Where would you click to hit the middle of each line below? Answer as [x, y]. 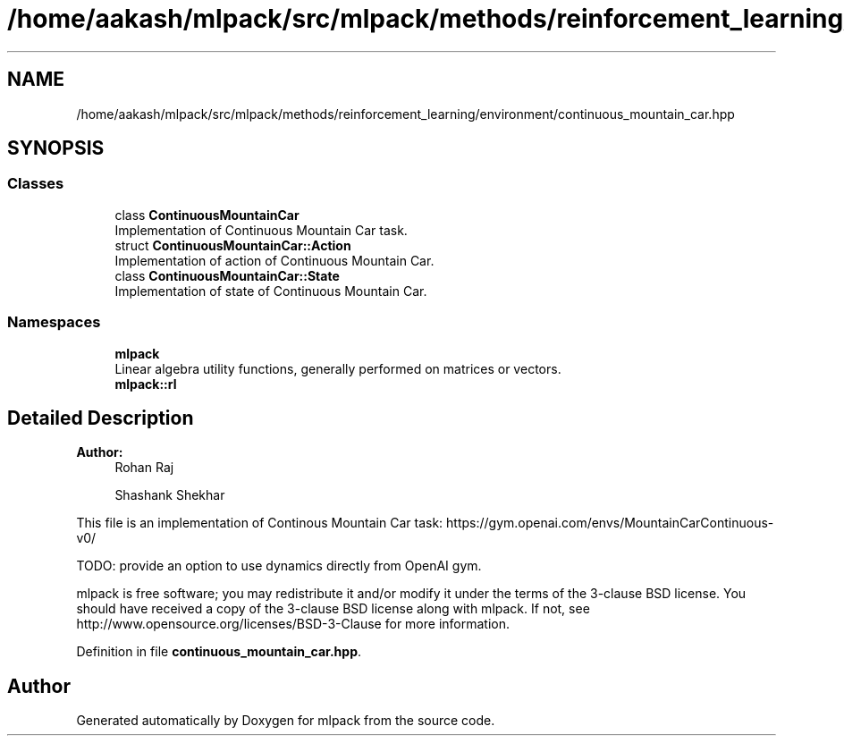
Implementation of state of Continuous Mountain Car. [271, 291]
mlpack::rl [146, 384]
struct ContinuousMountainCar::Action [233, 245]
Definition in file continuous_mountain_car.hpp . [219, 652]
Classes [36, 184]
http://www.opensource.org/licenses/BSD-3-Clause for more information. [293, 624]
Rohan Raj [144, 468]
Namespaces [54, 322]
